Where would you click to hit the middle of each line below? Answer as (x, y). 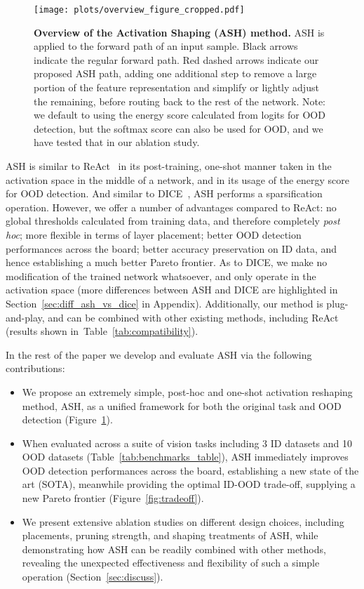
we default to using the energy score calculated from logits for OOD (180, 115)
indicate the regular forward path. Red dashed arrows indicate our (176, 59)
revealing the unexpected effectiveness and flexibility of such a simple (171, 563)
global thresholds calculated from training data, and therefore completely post (173, 221)
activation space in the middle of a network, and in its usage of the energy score (177, 179)
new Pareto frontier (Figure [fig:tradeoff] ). (113, 498)
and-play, (25, 317)
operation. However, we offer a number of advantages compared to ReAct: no (171, 207)
